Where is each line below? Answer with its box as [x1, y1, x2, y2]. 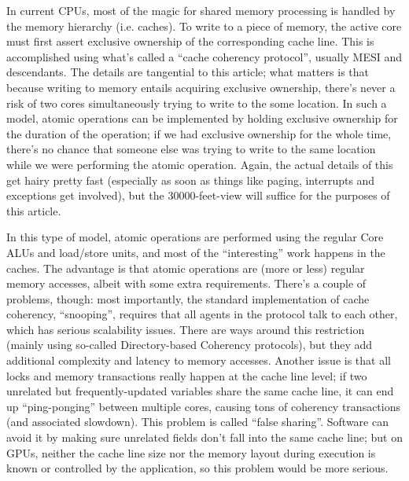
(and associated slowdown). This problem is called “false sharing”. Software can [6, 413, 389, 430]
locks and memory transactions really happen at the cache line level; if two [6, 367, 367, 384]
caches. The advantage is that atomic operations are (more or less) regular [6, 259, 365, 276]
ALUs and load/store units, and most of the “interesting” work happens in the [6, 244, 385, 260]
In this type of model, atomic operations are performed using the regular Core [6, 229, 384, 245]
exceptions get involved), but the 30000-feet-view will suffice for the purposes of [6, 187, 390, 204]
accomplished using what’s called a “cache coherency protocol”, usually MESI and [6, 48, 403, 64]
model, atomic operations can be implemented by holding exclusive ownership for [6, 110, 398, 127]
